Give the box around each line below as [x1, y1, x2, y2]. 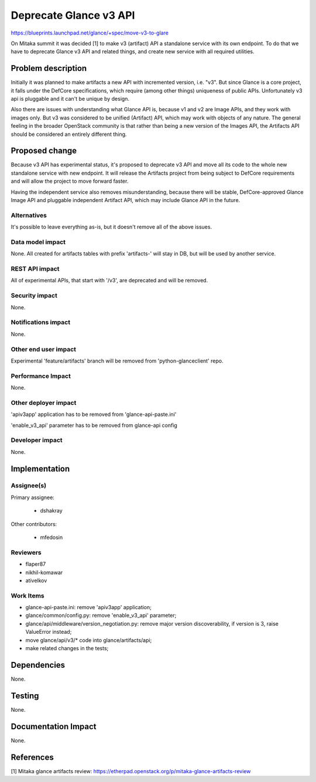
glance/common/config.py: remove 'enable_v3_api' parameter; [25, 612, 177, 619]
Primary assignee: [11, 494, 55, 501]
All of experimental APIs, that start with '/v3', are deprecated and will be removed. [11, 277, 208, 284]
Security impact [11, 292, 58, 300]
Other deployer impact [11, 398, 77, 407]
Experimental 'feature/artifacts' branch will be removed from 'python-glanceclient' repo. [11, 357, 224, 364]
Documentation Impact [11, 721, 97, 732]
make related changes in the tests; [25, 645, 109, 652]
